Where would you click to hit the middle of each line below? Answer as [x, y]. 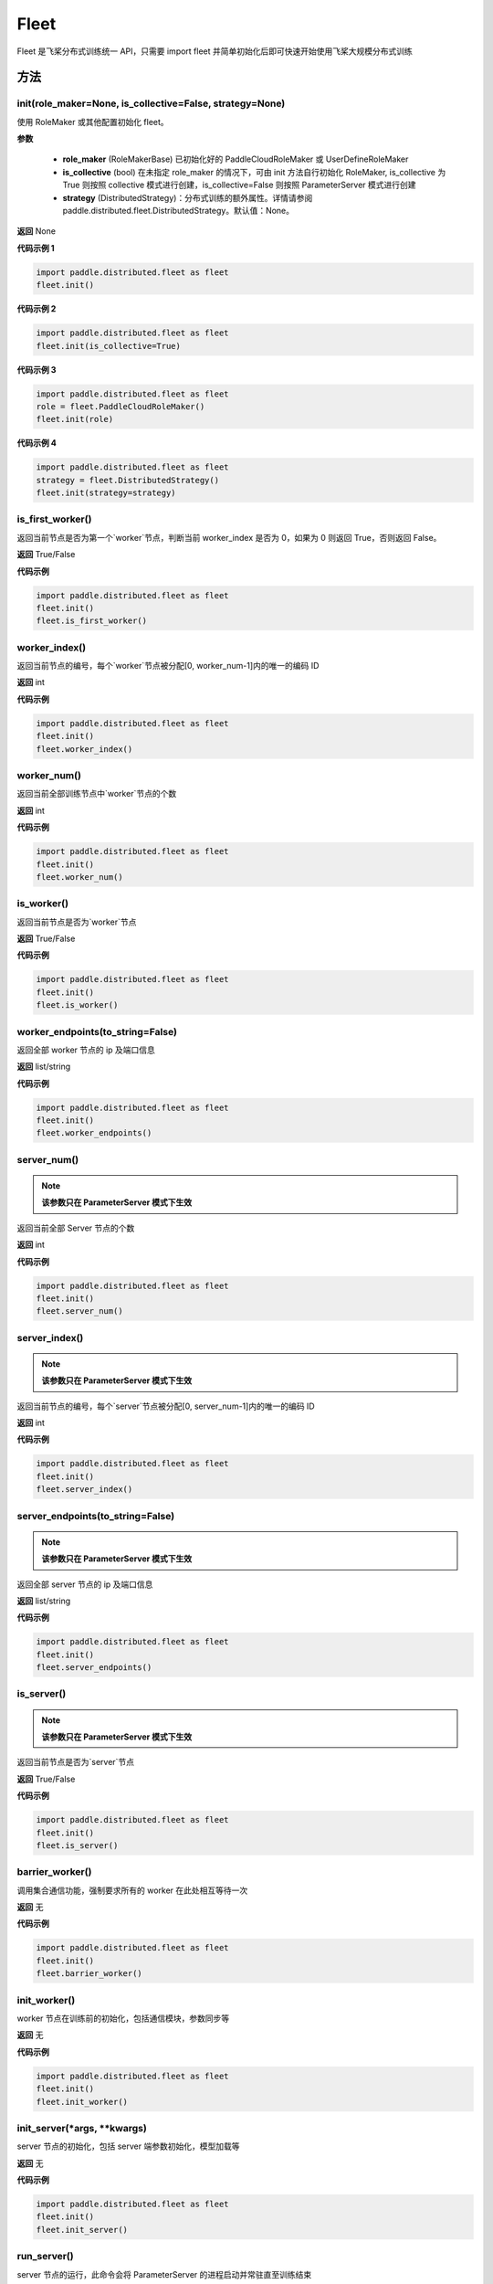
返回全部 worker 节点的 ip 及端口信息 [86, 1050]
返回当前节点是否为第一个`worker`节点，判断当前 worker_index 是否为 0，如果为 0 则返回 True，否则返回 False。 [229, 537]
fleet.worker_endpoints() [94, 1133]
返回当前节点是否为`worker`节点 [77, 922]
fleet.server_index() [84, 1490]
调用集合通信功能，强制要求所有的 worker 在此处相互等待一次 [132, 1890]
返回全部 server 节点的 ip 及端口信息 [85, 1584]
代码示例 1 [36, 248]
